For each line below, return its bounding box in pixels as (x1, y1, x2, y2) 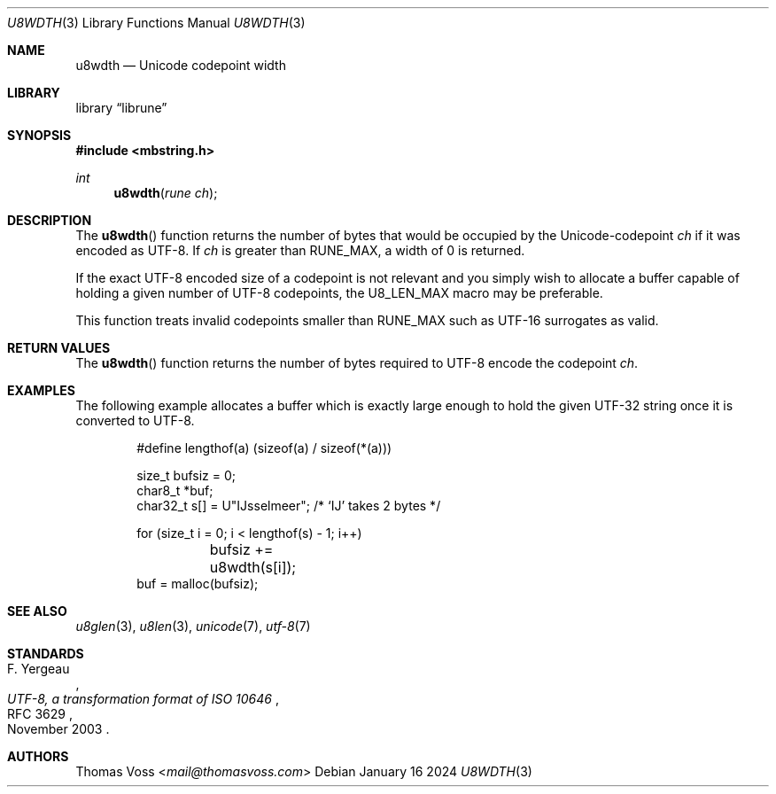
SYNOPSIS (7, 128, 72, 143)
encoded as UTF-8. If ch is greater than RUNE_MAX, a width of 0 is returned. (75, 243, 525, 258)
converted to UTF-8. (75, 413, 195, 428)
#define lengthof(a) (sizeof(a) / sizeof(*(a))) (136, 440, 392, 455)
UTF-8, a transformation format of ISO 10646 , (7, 691, 279, 706)
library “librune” (75, 100, 167, 115)
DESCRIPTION (7, 213, 92, 228)
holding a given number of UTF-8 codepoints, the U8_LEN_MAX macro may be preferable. (75, 285, 603, 300)
